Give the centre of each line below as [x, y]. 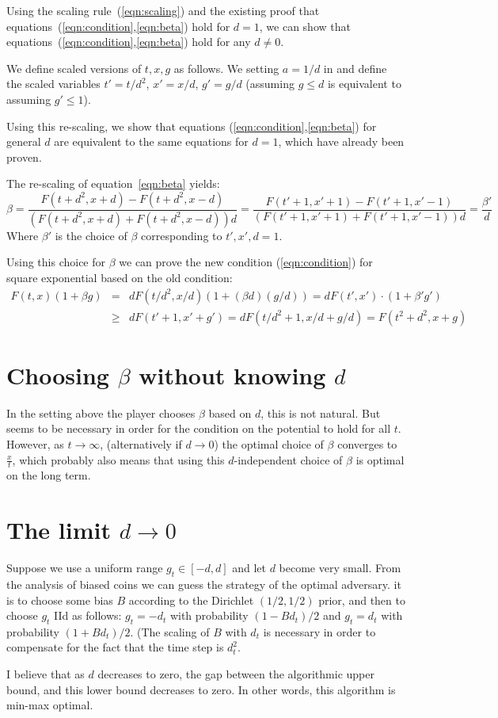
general [24, 141]
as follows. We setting [226, 68]
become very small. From [340, 568]
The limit [59, 530]
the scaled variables [53, 84]
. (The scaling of [170, 631]
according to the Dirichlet [191, 600]
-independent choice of [288, 459]
